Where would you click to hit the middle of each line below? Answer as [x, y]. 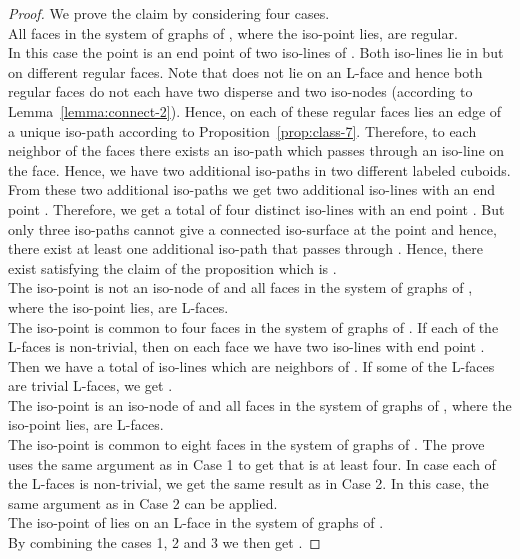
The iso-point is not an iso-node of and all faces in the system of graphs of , [240, 287]
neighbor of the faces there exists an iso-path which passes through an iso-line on [256, 150]
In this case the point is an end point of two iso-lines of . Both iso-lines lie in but [256, 52]
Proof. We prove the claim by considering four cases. [169, 13]
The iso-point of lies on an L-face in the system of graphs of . [196, 522]
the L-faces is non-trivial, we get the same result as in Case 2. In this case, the [248, 483]
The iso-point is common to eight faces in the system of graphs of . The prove [246, 444]
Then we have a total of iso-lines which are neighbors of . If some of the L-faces [251, 365]
